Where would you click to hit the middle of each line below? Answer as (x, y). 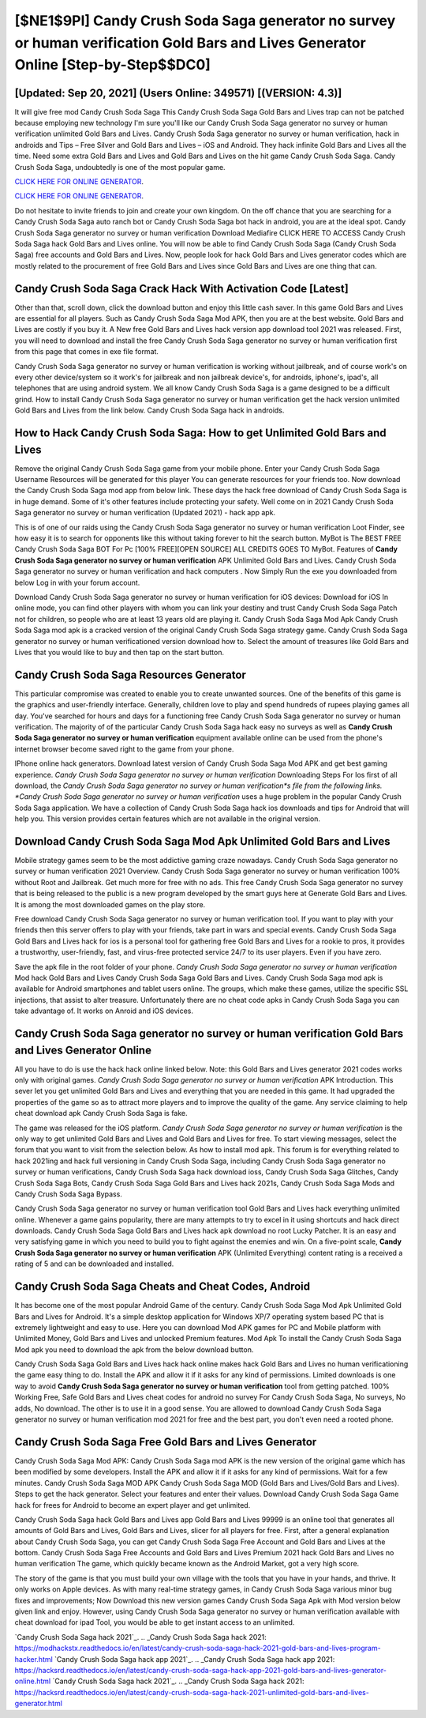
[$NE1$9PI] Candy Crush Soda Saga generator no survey (205, 21)
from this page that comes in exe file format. (87, 352)
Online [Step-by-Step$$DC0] (112, 65)
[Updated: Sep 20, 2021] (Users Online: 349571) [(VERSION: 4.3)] (178, 93)
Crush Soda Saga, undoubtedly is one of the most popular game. (120, 167)
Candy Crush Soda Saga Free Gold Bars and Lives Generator (166, 1442)
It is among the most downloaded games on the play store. (110, 904)
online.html (33, 1681)
